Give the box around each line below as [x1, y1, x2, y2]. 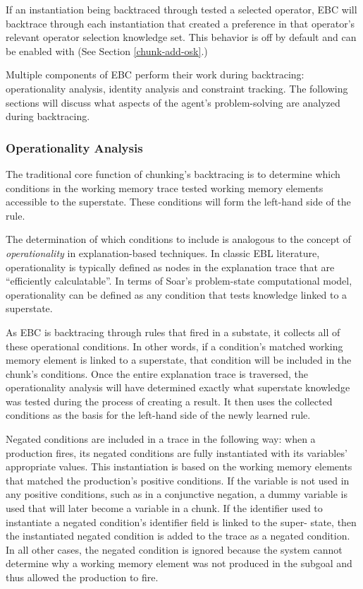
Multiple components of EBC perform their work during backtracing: [6, 67, 304, 82]
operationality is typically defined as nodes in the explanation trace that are [6, 259, 335, 274]
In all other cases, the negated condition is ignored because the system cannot [6, 542, 343, 557]
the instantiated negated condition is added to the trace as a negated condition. [6, 528, 350, 543]
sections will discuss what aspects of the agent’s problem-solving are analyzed [6, 95, 340, 109]
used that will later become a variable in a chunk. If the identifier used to [6, 501, 323, 516]
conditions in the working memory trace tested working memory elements [6, 180, 324, 195]
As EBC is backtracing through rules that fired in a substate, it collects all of [6, 324, 340, 339]
